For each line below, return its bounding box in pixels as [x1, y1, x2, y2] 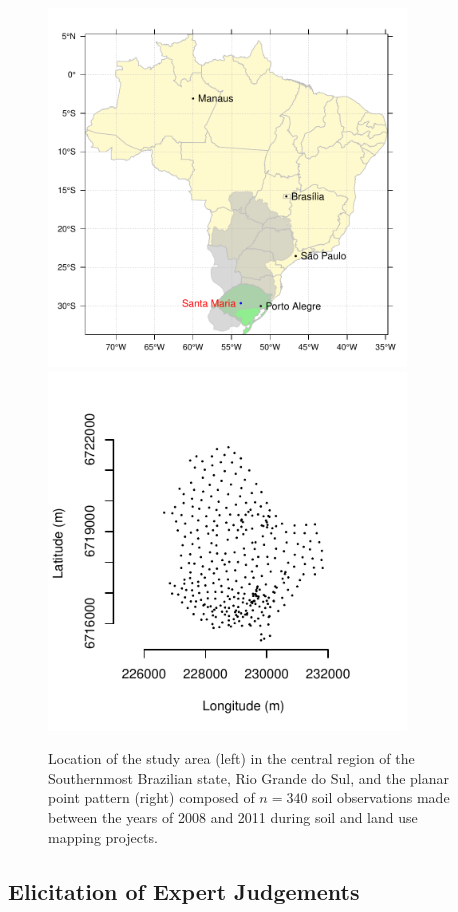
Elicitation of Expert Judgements [8, 875, 360, 906]
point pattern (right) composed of [48, 787, 255, 808]
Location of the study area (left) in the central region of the [48, 748, 415, 769]
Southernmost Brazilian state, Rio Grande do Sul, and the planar [48, 767, 450, 788]
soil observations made [312, 787, 450, 808]
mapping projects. [48, 826, 158, 847]
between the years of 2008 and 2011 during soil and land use [48, 807, 418, 828]
